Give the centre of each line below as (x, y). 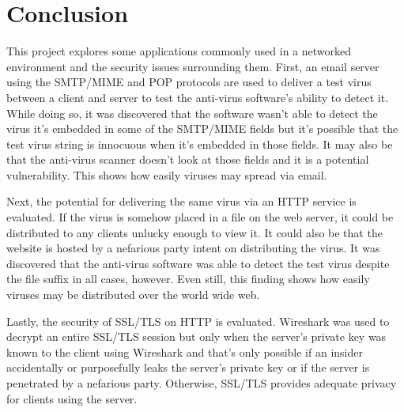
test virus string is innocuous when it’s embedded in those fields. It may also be (200, 144)
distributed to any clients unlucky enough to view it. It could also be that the (194, 232)
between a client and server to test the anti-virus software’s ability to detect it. (198, 97)
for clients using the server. (72, 398)
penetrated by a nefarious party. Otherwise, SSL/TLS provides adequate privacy (202, 383)
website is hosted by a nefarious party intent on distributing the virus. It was (193, 248)
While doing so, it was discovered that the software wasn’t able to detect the (192, 113)
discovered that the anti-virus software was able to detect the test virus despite (198, 263)
